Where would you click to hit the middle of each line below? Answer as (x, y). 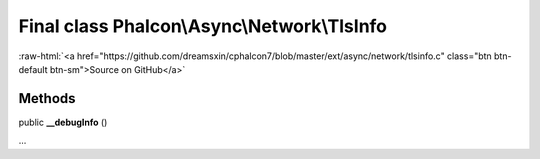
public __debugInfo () (63, 122)
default (33, 69)
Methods (47, 98)
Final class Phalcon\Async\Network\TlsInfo (203, 26)
